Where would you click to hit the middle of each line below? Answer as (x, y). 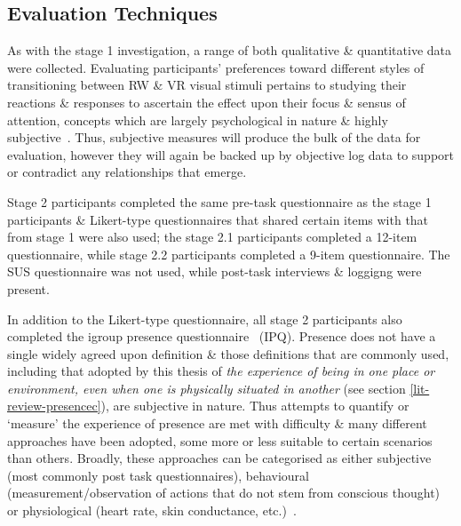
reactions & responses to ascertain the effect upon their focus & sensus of (207, 102)
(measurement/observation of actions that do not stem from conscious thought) (224, 493)
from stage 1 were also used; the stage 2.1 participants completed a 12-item (212, 237)
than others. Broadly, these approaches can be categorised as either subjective (219, 458)
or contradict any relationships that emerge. (127, 172)
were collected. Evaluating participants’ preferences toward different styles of (216, 67)
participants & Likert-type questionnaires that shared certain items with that (218, 219)
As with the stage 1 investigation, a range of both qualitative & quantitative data (230, 50)
